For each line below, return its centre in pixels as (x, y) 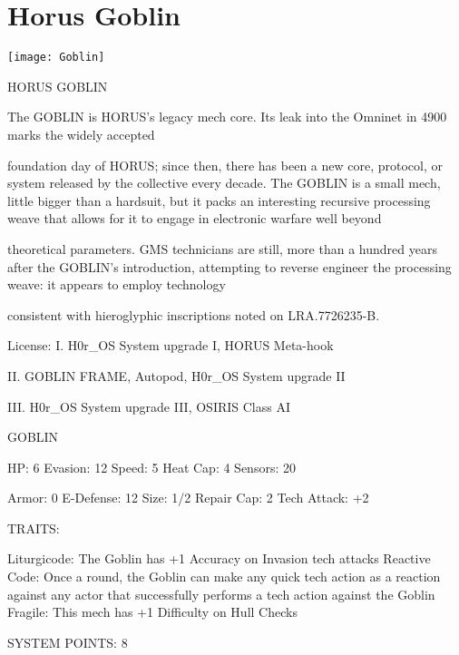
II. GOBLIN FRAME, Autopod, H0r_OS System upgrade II (176, 375)
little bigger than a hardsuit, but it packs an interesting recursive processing (219, 200)
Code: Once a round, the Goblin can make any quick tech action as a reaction (224, 577)
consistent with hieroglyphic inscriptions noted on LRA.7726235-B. (194, 314)
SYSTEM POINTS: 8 (68, 642)
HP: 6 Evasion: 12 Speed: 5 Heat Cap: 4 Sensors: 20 (151, 467)
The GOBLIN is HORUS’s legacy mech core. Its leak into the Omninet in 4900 (227, 117)
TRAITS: (34, 528)
